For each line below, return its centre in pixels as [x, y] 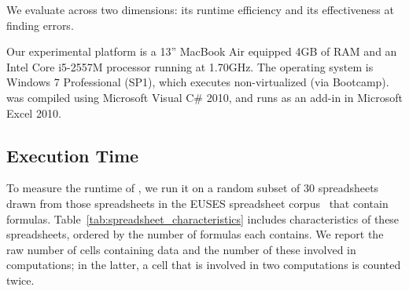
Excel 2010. [34, 113]
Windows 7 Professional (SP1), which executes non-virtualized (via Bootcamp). [198, 82]
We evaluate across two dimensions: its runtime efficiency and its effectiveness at [200, 9]
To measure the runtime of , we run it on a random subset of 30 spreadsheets [193, 188]
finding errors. [40, 25]
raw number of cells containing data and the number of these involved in [181, 249]
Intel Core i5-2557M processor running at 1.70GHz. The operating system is [190, 66]
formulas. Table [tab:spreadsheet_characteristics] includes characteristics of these [203, 218]
